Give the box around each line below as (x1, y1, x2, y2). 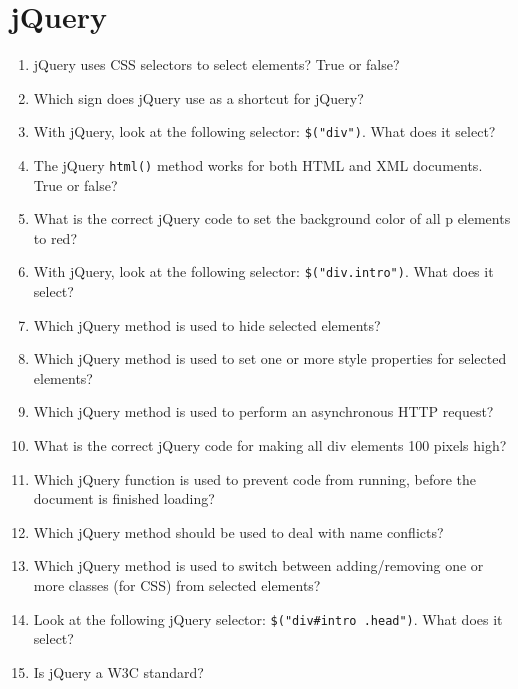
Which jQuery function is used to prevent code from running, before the (33, 468, 476, 489)
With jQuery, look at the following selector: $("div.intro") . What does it (33, 261, 494, 282)
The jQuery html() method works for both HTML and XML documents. (33, 154, 483, 175)
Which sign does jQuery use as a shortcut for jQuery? (33, 87, 364, 108)
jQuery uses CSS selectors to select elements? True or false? (33, 54, 400, 75)
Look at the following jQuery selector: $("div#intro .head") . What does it (33, 608, 503, 629)
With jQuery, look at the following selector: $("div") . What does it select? (33, 121, 496, 142)
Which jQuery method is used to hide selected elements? (33, 314, 381, 335)
